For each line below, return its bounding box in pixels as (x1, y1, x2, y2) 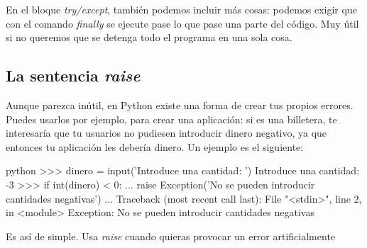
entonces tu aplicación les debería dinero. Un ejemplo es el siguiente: (6, 139, 304, 154)
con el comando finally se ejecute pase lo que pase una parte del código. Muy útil (6, 16, 359, 30)
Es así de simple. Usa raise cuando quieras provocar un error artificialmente (6, 228, 336, 243)
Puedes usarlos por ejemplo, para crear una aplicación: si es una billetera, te (6, 111, 337, 126)
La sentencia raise (6, 64, 141, 86)
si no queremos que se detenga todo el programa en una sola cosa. (6, 30, 292, 45)
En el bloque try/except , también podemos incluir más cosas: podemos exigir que (6, 2, 357, 16)
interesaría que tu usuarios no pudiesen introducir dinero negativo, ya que (6, 125, 327, 140)
